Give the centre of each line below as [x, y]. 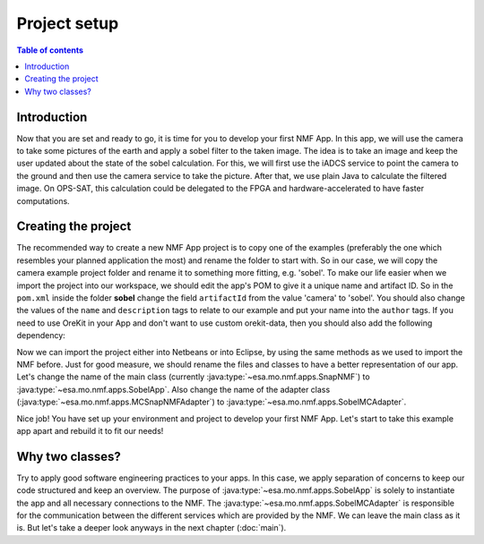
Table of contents [50, 50]
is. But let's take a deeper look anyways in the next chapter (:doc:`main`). [151, 528]
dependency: [41, 336]
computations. [43, 200]
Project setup [68, 23]
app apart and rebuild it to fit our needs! [90, 430]
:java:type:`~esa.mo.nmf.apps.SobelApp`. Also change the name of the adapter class [173, 389]
